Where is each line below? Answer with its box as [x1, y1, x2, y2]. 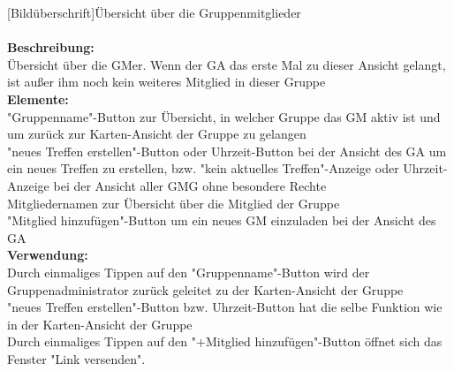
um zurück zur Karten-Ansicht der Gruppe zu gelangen [7, 125, 306, 143]
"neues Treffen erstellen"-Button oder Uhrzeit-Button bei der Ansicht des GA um [7, 141, 447, 160]
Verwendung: [7, 246, 88, 264]
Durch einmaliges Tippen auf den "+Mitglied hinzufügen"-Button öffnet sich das [7, 332, 443, 351]
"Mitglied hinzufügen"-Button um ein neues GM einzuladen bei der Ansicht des [7, 211, 436, 230]
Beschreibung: [7, 38, 95, 57]
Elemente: [7, 89, 69, 108]
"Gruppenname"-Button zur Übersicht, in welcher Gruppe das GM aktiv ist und [7, 107, 441, 125]
